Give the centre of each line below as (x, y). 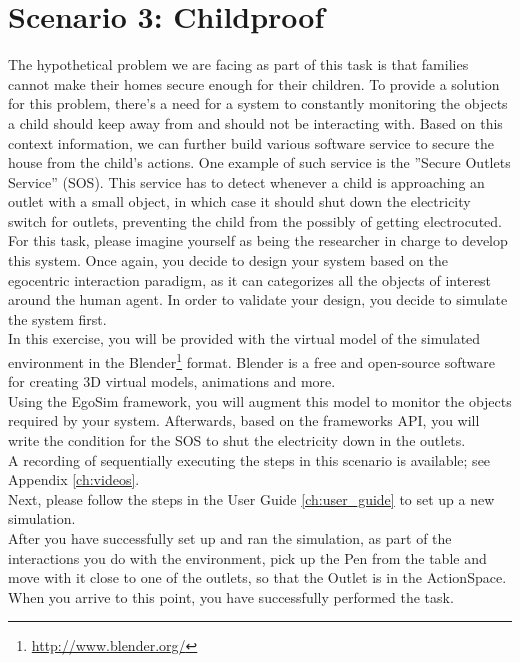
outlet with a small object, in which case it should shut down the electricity (239, 201)
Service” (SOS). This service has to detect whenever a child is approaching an (246, 181)
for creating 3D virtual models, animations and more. (172, 381)
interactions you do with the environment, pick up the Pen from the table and (247, 557)
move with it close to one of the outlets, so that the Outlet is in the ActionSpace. (257, 577)
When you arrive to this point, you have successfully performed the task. (231, 596)
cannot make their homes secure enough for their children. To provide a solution (254, 83)
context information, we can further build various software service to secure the (251, 142)
